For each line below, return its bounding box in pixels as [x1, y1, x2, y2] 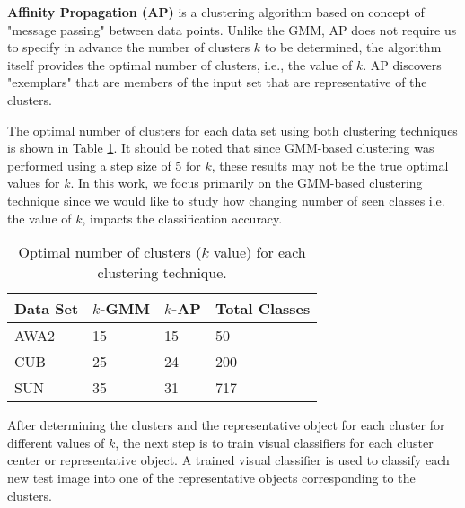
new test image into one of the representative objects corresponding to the [7, 468, 416, 486]
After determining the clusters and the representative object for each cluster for [7, 416, 445, 434]
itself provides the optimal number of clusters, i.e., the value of [7, 55, 353, 74]
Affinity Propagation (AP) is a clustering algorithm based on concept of [7, 3, 425, 21]
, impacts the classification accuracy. [82, 208, 283, 227]
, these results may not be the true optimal [211, 155, 449, 174]
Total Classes [215, 298, 311, 320]
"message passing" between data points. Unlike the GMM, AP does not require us [7, 20, 457, 39]
